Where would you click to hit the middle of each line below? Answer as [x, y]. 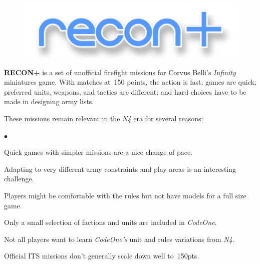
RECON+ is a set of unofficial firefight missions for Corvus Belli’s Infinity [120, 72]
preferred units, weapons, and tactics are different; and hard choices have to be [125, 91]
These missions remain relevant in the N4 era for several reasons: [104, 118]
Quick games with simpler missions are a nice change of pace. [98, 152]
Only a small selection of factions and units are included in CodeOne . [110, 222]
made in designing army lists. [49, 101]
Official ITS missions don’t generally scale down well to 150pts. [102, 256]
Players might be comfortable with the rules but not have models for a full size [125, 195]
